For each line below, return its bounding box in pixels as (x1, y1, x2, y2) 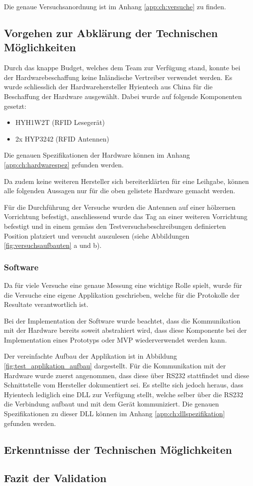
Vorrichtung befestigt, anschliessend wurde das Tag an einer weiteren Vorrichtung (4, 211, 248, 222)
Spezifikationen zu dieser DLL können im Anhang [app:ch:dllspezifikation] (4, 408, 225, 419)
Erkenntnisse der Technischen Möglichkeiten (4, 442, 232, 457)
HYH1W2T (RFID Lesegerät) (15, 117, 105, 127)
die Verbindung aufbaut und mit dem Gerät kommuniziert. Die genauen (4, 399, 219, 409)
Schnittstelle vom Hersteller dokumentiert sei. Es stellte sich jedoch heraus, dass (4, 380, 243, 390)
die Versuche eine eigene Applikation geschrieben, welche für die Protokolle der (4, 289, 240, 300)
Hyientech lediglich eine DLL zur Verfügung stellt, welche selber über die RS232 (4, 389, 243, 399)
